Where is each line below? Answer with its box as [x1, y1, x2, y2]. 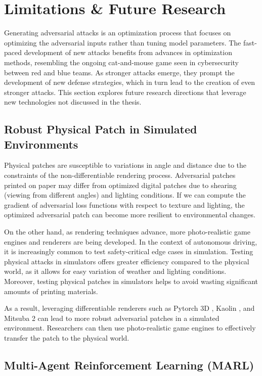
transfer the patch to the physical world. [4, 332, 129, 343]
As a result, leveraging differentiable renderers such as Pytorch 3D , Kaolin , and [4, 303, 255, 313]
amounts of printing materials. [4, 286, 98, 296]
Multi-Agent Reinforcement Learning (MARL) [4, 357, 254, 372]
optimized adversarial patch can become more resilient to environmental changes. [4, 209, 255, 220]
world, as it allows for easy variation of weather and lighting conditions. [4, 266, 227, 276]
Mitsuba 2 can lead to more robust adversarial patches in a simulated [4, 312, 220, 323]
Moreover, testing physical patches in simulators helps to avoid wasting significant [4, 276, 258, 286]
